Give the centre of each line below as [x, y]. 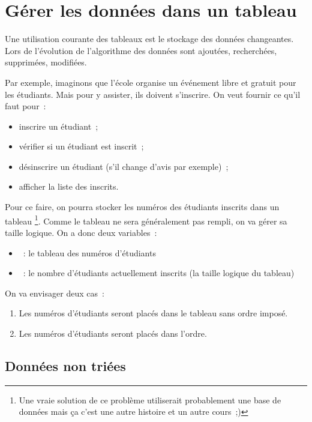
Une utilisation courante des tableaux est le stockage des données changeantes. [149, 39]
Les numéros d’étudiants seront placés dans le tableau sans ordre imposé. [153, 313]
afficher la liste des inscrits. [69, 186]
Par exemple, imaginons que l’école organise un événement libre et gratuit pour [151, 82]
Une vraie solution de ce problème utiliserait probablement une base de [150, 399]
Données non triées [65, 365]
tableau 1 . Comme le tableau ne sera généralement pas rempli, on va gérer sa [146, 220]
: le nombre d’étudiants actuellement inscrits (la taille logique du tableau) [159, 273]
